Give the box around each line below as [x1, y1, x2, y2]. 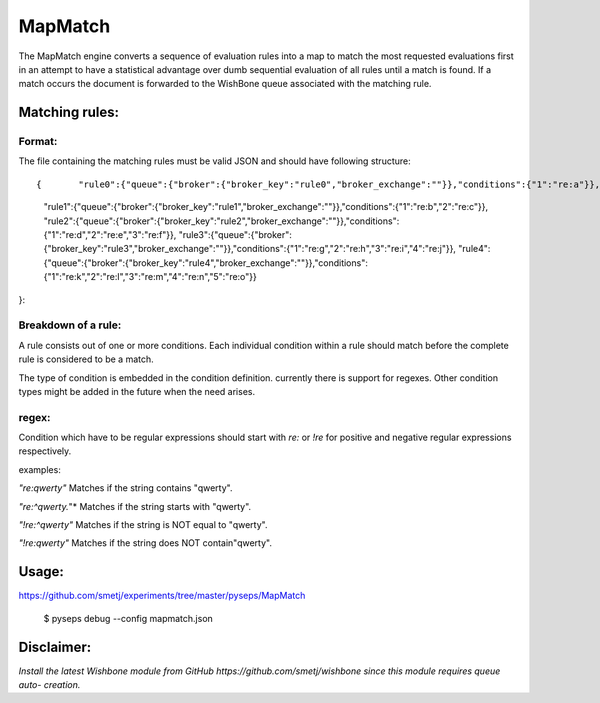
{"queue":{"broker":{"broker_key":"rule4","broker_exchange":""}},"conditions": [43, 256, 369, 269]
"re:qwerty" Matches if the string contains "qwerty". [18, 482, 233, 494]
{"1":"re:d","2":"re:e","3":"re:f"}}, [43, 229, 177, 241]
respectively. [18, 445, 72, 457]
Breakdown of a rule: [18, 318, 122, 332]
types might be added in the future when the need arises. [18, 385, 255, 397]
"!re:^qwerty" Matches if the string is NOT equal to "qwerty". [18, 519, 268, 531]
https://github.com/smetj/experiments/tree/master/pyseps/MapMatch [18, 590, 306, 602]
